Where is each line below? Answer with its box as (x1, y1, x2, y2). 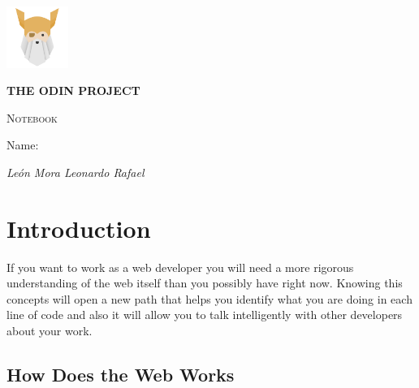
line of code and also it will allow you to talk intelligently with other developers (6, 306, 403, 323)
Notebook (6, 109, 58, 126)
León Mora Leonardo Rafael (6, 163, 145, 180)
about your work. (6, 322, 93, 339)
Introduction (6, 211, 151, 244)
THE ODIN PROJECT (6, 82, 140, 99)
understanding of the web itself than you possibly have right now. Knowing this (6, 274, 403, 291)
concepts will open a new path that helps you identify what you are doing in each (6, 290, 413, 307)
